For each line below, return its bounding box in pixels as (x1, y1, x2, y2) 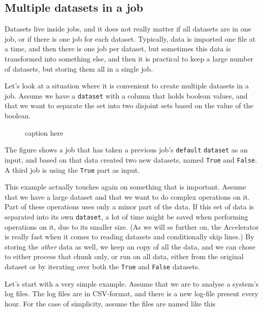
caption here (25, 127, 63, 138)
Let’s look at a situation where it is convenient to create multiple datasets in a (5, 80, 249, 91)
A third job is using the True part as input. (5, 164, 140, 175)
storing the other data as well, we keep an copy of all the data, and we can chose (5, 241, 255, 252)
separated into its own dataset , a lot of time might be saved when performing (5, 211, 248, 222)
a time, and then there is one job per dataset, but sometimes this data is (5, 43, 231, 54)
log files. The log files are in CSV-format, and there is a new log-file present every (5, 288, 258, 299)
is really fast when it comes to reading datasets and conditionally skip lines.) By (5, 231, 254, 242)
